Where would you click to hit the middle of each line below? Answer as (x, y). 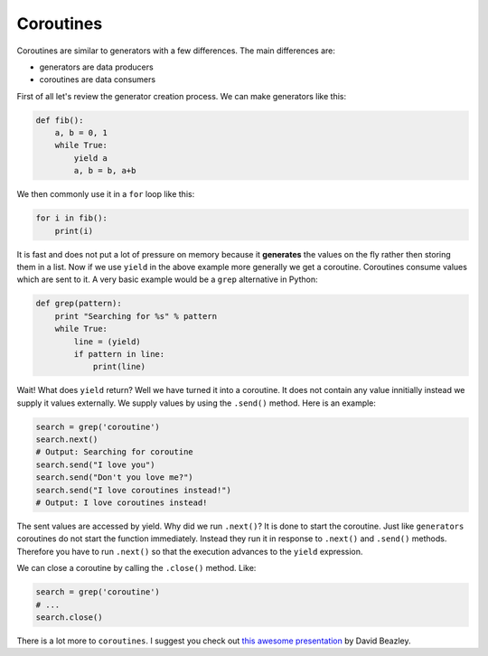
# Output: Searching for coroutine (114, 452)
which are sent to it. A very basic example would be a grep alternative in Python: (167, 279)
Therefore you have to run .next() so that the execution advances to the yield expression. (190, 551)
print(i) (74, 231)
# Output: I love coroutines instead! (122, 503)
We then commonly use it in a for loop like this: (106, 194)
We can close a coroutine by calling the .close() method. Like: (136, 568)
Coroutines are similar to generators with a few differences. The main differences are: (176, 51)
